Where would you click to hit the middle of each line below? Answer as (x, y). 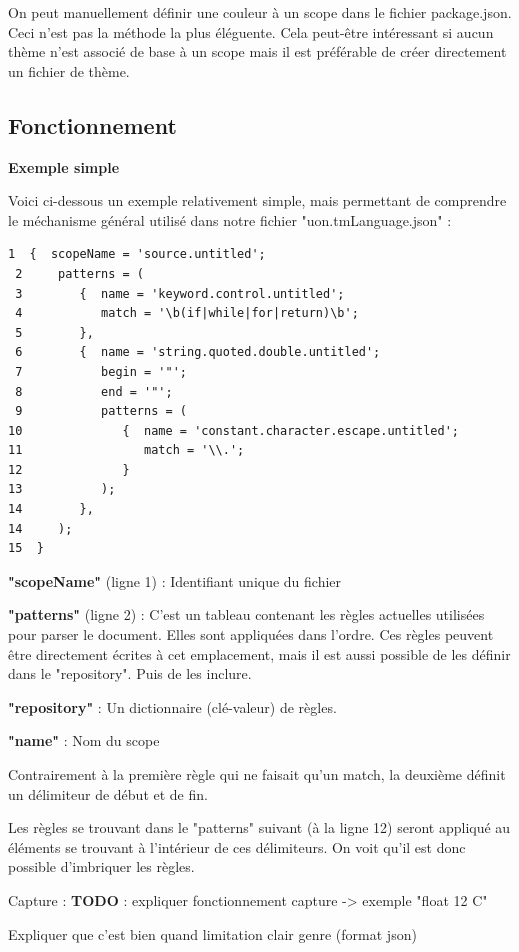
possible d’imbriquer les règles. (101, 866)
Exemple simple (64, 166)
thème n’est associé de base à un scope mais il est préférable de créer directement (257, 51)
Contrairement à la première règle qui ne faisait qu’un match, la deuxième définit (257, 774)
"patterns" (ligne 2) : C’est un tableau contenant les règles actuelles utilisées (246, 614)
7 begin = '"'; (101, 371)
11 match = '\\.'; (126, 450)
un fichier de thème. (69, 70)
